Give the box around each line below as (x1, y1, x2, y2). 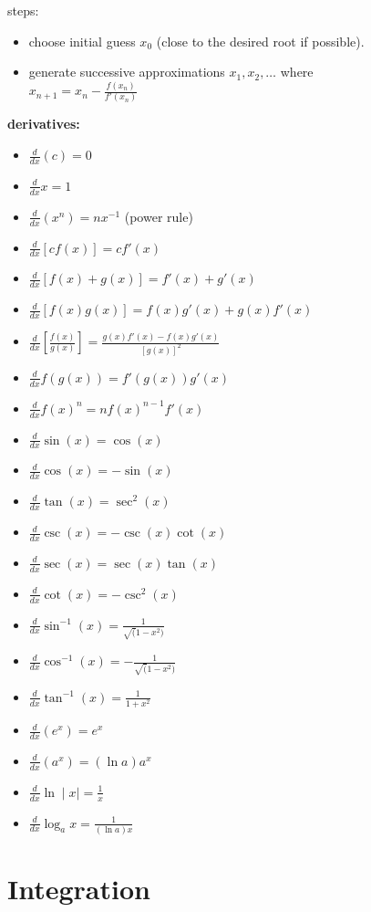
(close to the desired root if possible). (156, 31, 365, 50)
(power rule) (124, 206, 193, 225)
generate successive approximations (28, 62, 225, 81)
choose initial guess (28, 31, 136, 50)
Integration (7, 870, 150, 907)
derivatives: (7, 114, 80, 133)
